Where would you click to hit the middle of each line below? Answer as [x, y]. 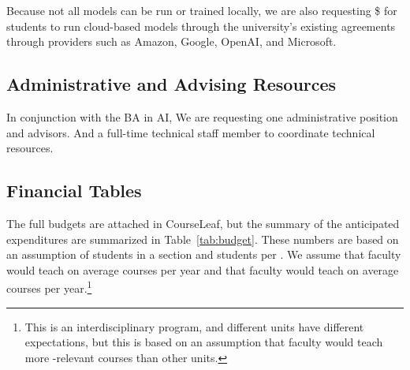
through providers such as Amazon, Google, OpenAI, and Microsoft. [171, 41]
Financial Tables [74, 191]
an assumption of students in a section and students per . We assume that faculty [204, 254]
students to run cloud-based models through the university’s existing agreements [201, 26]
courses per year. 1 [49, 287]
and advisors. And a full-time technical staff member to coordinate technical [191, 132]
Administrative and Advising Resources [171, 84]
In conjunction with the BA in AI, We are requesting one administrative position [202, 116]
